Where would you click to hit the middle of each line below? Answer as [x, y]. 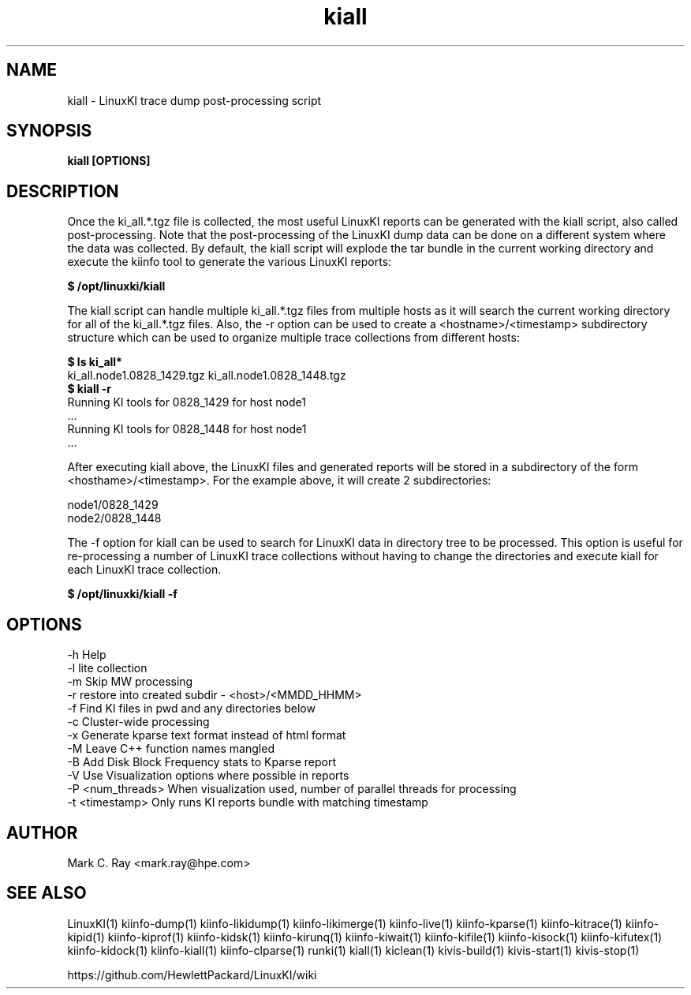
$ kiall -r [90, 389]
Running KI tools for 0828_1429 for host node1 [187, 402]
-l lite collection [107, 668]
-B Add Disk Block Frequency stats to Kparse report [202, 762]
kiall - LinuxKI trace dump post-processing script [194, 100]
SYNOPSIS [49, 131]
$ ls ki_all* [95, 362]
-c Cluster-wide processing [138, 722]
